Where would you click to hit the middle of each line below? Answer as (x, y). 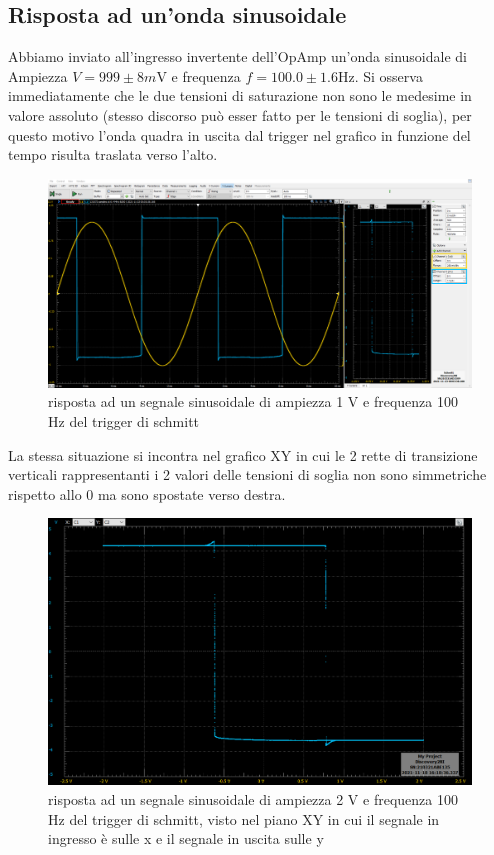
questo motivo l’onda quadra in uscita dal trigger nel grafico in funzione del (239, 134)
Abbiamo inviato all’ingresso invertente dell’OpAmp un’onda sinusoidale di (237, 56)
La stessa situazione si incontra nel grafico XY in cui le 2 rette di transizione (243, 454)
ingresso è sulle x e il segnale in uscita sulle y (186, 838)
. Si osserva (388, 75)
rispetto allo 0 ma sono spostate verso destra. (147, 493)
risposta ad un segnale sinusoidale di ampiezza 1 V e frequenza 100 (253, 401)
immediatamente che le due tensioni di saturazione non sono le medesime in (240, 95)
